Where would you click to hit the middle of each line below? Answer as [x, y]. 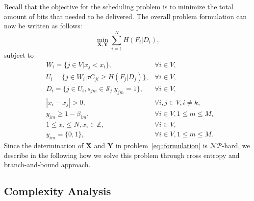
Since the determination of [44, 145]
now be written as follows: [43, 26]
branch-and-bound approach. [47, 165]
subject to [19, 55]
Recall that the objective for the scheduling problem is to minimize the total [119, 6]
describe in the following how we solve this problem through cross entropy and [122, 155]
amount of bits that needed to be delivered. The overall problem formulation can [125, 16]
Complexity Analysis [58, 191]
